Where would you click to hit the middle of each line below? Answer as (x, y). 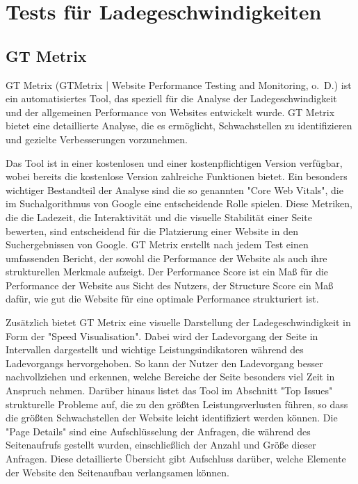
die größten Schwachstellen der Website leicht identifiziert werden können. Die (172, 418)
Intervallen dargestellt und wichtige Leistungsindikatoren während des (155, 349)
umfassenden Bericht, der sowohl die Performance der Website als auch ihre (166, 258)
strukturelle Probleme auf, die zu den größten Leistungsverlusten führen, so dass (177, 404)
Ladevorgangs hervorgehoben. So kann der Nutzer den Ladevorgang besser (164, 363)
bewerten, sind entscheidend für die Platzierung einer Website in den (152, 231)
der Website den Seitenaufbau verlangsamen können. (117, 472)
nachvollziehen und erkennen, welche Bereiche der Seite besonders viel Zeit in (170, 377)
